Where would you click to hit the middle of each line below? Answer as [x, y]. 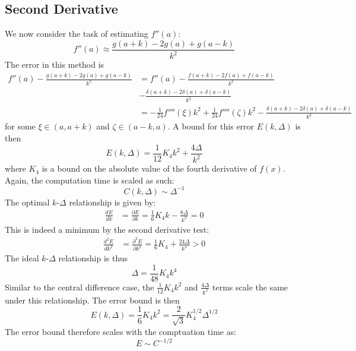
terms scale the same [250, 287]
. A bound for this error [211, 126]
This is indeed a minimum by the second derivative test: [107, 229]
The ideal [22, 258]
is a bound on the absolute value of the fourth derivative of [149, 168]
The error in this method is [55, 64]
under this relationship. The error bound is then [92, 300]
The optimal [27, 202]
